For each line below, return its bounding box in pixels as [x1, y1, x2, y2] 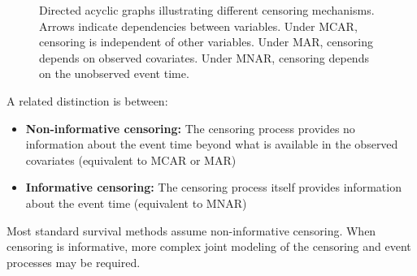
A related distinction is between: [7, 92, 168, 109]
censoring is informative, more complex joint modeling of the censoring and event [7, 238, 411, 255]
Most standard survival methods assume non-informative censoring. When [7, 222, 376, 239]
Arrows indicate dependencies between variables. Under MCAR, [39, 17, 358, 34]
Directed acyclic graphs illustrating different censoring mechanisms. [39, 2, 375, 18]
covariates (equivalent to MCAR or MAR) [25, 151, 237, 168]
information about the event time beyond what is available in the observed [25, 136, 398, 153]
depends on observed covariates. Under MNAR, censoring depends [39, 49, 369, 66]
